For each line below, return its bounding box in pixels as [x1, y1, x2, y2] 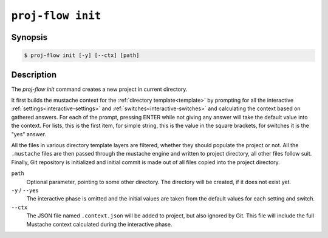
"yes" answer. [11, 130, 47, 137]
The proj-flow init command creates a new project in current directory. [11, 85, 188, 93]
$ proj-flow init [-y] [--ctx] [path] [24, 52, 140, 59]
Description [11, 70, 57, 80]
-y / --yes [11, 187, 39, 194]
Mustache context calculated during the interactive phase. [26, 220, 173, 228]
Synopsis [11, 32, 48, 42]
